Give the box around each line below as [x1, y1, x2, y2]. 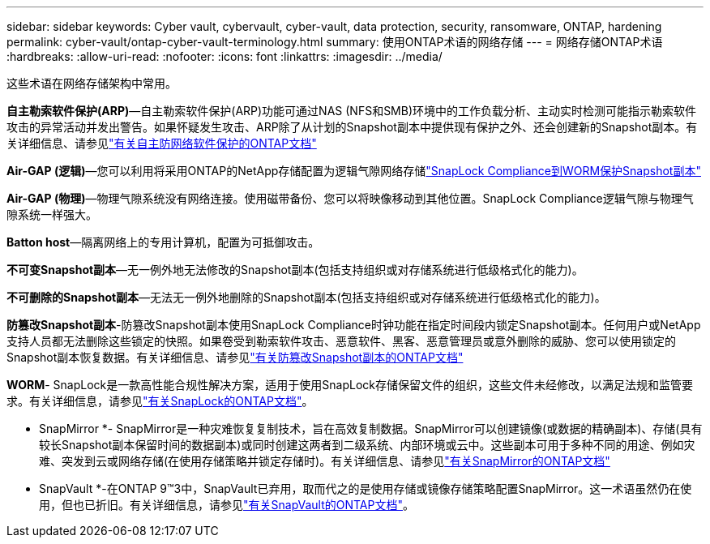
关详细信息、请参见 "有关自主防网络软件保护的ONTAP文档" [6, 136, 317, 150]
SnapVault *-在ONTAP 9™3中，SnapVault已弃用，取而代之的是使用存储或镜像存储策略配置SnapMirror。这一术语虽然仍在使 [39, 482, 692, 495]
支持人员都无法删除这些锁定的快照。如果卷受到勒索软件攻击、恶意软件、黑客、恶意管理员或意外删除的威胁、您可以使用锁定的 [6, 334, 676, 348]
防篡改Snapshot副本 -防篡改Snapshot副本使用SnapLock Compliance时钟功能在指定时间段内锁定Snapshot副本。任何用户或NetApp [6, 318, 701, 332]
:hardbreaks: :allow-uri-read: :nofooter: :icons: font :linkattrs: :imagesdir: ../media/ [6, 49, 443, 63]
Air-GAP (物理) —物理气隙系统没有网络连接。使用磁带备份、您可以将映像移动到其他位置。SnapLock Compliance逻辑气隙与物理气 [6, 191, 694, 205]
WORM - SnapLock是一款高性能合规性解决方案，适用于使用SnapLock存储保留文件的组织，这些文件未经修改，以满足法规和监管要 [6, 378, 693, 392]
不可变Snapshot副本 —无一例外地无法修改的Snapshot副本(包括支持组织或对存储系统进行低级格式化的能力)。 [6, 263, 584, 276]
